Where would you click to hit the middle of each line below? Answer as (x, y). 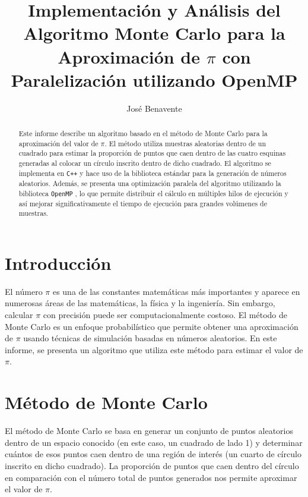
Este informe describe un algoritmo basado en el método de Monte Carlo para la (143, 133)
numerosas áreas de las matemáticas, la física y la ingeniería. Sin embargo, (140, 303)
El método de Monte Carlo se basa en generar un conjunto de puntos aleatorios (149, 431)
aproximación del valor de (58, 143)
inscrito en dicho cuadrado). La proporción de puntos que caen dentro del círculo (152, 465)
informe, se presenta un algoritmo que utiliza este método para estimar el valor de (154, 349)
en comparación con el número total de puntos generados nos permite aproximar (151, 477)
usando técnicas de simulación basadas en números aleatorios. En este (150, 338)
